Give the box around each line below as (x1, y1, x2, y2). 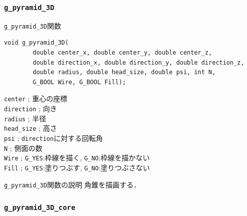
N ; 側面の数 (4, 142, 43, 153)
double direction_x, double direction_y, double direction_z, (33, 59, 244, 66)
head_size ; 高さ (4, 123, 57, 133)
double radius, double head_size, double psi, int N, (33, 69, 216, 76)
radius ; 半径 (4, 113, 47, 123)
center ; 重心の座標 (4, 93, 68, 104)
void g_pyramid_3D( (4, 39, 69, 47)
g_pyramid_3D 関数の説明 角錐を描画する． (4, 179, 141, 189)
